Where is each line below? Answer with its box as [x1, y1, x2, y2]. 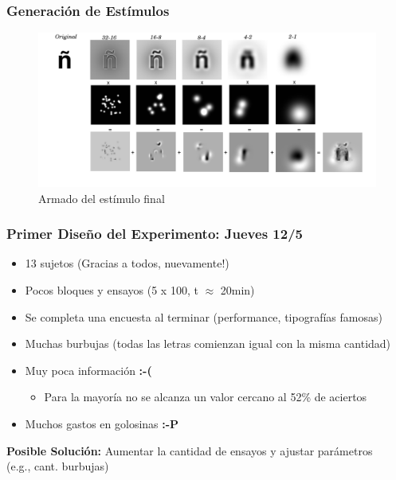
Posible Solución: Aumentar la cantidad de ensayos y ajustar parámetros [6, 442, 373, 459]
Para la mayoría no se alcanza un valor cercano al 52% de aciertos [44, 388, 367, 405]
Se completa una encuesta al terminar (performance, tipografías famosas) [25, 308, 382, 325]
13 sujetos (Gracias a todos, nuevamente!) [25, 255, 229, 271]
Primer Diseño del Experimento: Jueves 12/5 [6, 224, 303, 244]
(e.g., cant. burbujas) [6, 458, 109, 474]
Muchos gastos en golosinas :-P [25, 415, 179, 431]
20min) [220, 282, 255, 298]
